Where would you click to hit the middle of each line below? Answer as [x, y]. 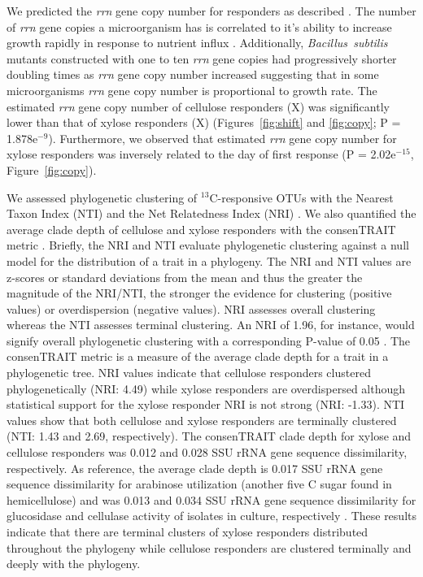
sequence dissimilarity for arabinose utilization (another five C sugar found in [199, 484]
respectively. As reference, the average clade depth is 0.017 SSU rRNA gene [195, 468]
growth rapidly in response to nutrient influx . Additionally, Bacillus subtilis [197, 43]
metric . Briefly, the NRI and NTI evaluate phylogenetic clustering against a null [208, 245]
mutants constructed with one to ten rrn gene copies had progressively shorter [202, 58]
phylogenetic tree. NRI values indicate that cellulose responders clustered [189, 373]
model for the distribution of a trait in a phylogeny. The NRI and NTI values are [209, 260]
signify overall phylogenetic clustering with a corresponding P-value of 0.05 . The [209, 340]
